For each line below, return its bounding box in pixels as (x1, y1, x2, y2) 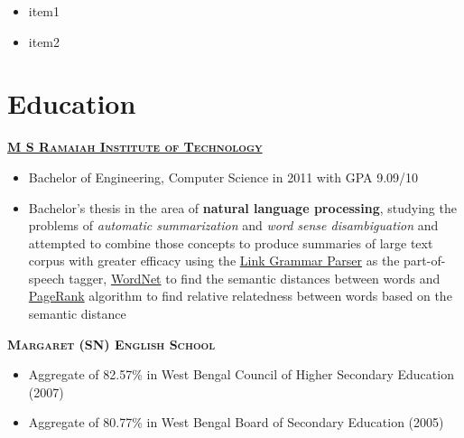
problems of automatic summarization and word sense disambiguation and (28, 216, 439, 235)
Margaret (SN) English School (7, 334, 216, 353)
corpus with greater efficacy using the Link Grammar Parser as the (28, 251, 400, 270)
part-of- (404, 251, 446, 270)
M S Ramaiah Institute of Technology (7, 137, 263, 156)
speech (28, 268, 65, 287)
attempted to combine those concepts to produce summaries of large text (28, 233, 433, 252)
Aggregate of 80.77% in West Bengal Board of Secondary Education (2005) (28, 413, 444, 432)
